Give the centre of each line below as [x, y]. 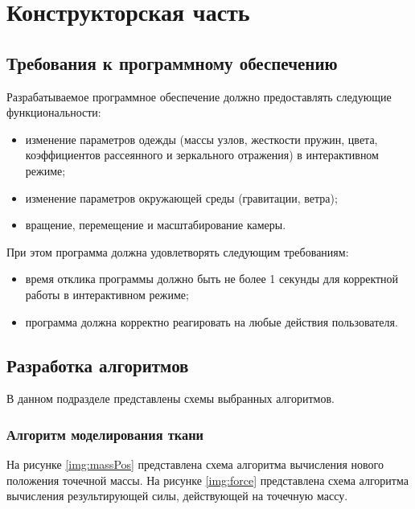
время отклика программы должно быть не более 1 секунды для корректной [212, 279]
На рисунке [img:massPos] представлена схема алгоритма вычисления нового [195, 464]
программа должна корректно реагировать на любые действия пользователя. [212, 321]
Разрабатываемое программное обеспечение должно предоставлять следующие [199, 96]
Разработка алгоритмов [98, 365]
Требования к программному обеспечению [172, 62]
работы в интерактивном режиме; [107, 294]
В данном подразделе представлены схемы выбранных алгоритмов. [171, 398]
